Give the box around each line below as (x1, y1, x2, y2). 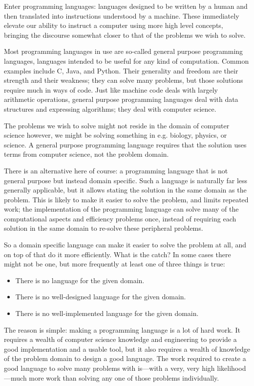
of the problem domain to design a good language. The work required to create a (4, 353, 246, 363)
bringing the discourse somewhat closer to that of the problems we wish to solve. (4, 29, 246, 40)
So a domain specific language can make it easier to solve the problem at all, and (4, 240, 247, 250)
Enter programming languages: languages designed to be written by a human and (4, 1, 248, 11)
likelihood (217, 363, 246, 373)
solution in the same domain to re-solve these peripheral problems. (4, 223, 203, 233)
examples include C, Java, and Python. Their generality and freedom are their (4, 65, 238, 75)
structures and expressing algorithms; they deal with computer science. (4, 103, 216, 114)
